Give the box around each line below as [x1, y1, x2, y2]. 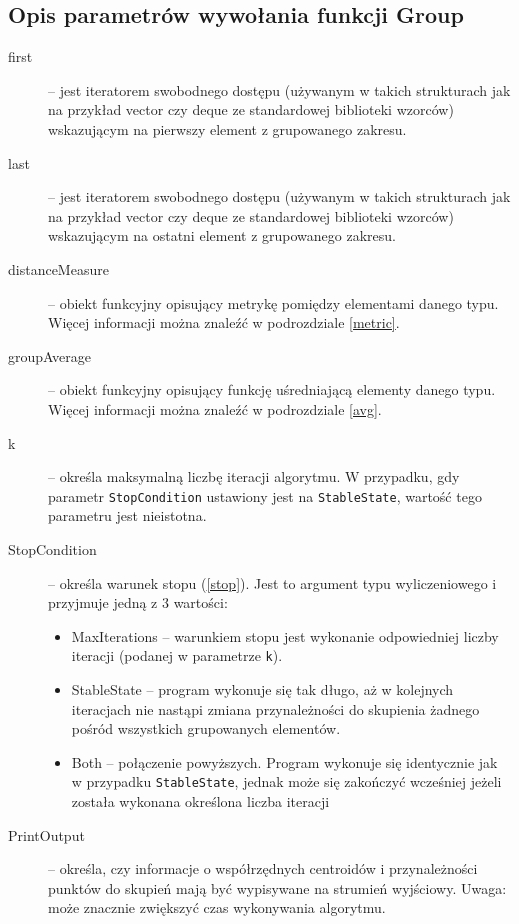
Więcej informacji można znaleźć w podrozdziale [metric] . [48, 312, 400, 333]
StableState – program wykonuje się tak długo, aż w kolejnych [71, 678, 454, 699]
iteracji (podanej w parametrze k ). [71, 645, 283, 666]
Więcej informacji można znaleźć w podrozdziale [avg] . [48, 398, 382, 419]
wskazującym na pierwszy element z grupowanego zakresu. [48, 118, 407, 139]
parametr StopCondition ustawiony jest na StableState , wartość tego [48, 485, 482, 506]
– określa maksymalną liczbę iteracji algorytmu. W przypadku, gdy [48, 466, 460, 487]
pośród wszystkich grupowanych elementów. [71, 718, 341, 739]
